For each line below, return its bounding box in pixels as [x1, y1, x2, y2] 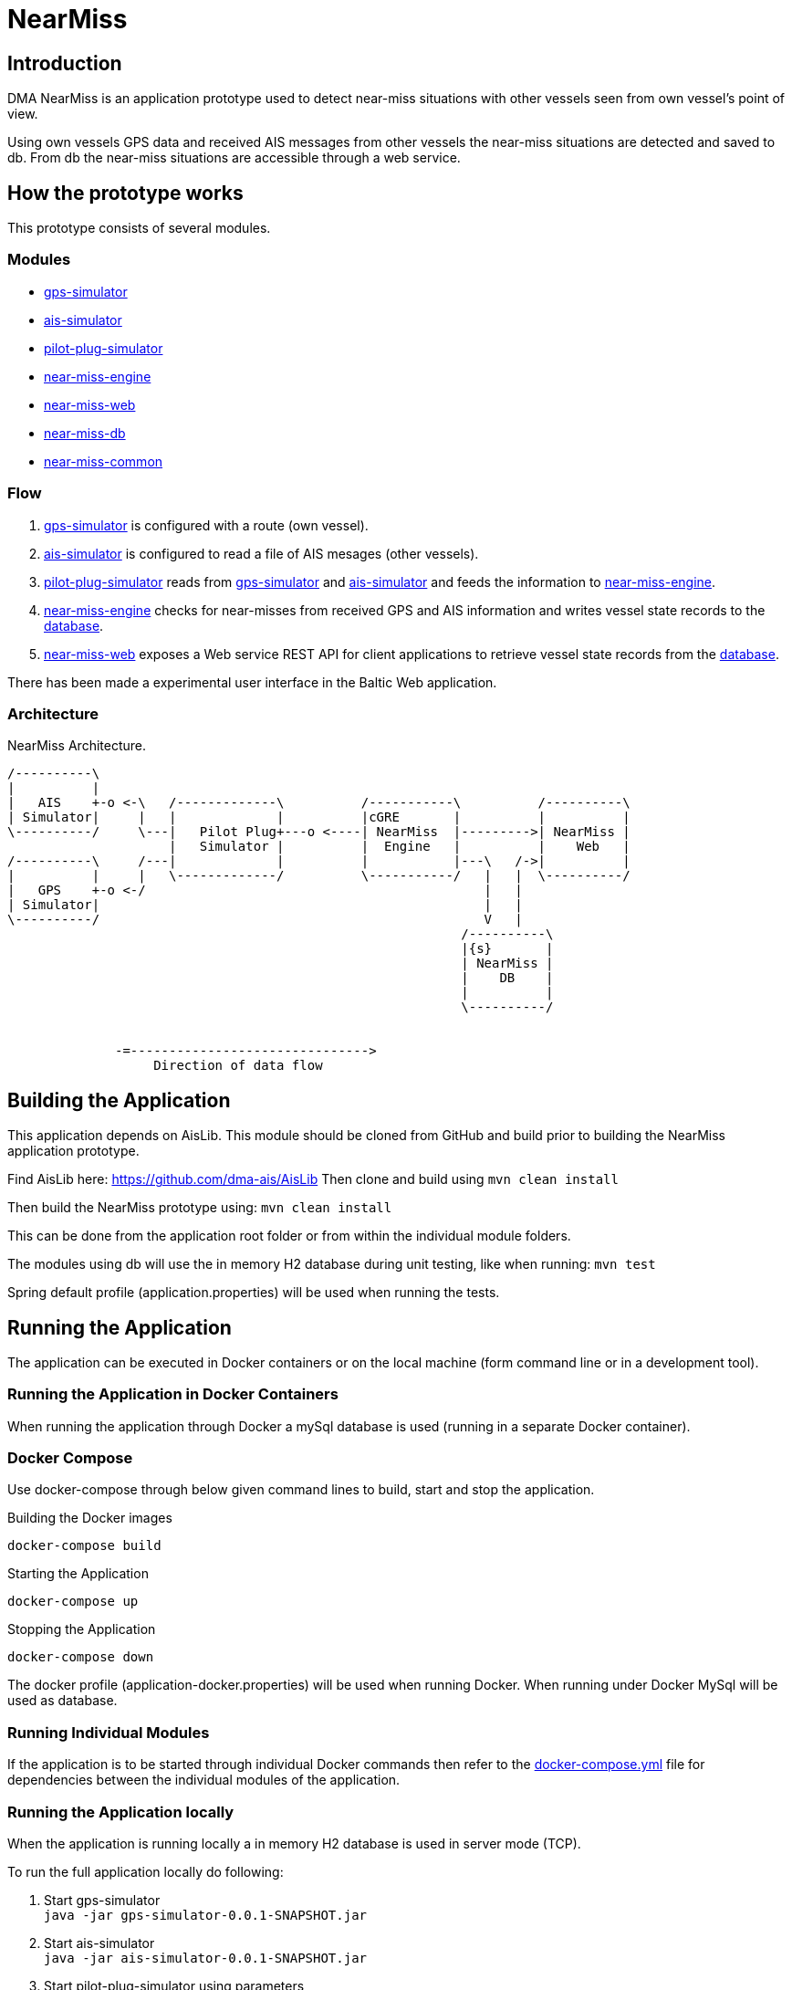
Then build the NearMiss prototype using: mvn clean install [7, 1199, 392, 1216]
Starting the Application [7, 1566, 149, 1582]
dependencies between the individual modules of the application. [7, 1772, 401, 1788]
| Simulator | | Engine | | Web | [169, 839, 630, 854]
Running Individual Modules [7, 1723, 210, 1742]
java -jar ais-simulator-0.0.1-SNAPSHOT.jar [44, 1950, 368, 1965]
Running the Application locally [7, 1802, 234, 1821]
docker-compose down [7, 1650, 154, 1665]
